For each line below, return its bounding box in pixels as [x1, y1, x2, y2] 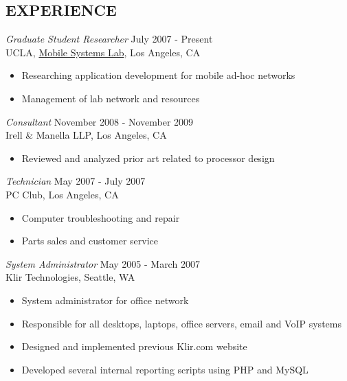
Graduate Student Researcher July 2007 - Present [5, 32, 213, 46]
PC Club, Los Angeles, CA [5, 187, 119, 201]
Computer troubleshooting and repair [21, 210, 180, 224]
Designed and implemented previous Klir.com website [21, 339, 247, 354]
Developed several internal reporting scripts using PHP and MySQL [21, 362, 309, 376]
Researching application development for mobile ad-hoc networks [21, 68, 295, 82]
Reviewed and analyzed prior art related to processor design [21, 150, 275, 165]
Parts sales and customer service [21, 233, 159, 248]
